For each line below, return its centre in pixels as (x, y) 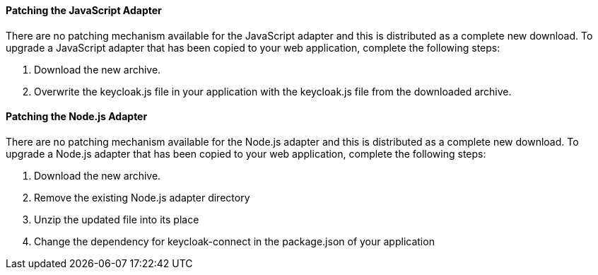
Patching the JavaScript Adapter (84, 10)
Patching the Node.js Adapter (77, 117)
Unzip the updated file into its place (117, 219)
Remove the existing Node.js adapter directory (142, 197)
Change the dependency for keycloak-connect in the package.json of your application (234, 241)
